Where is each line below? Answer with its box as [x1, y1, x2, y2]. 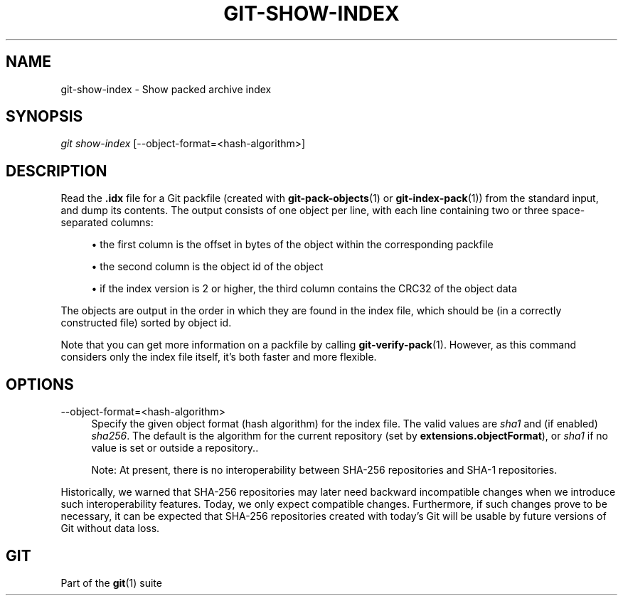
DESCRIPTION [6, 161, 107, 180]
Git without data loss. [60, 522, 160, 535]
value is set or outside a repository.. [91, 442, 259, 454]
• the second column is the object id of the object [91, 260, 324, 273]
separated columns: [60, 216, 154, 229]
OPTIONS [6, 375, 74, 393]
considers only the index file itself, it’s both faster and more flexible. [60, 351, 377, 363]
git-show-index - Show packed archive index [60, 83, 272, 95]
